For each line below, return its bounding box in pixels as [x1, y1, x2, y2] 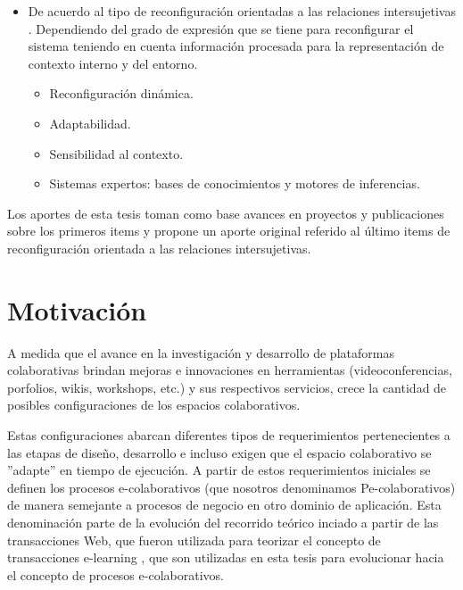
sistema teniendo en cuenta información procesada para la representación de [28, 37, 444, 55]
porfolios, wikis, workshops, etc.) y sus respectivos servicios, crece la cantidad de [7, 378, 447, 396]
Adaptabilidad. [49, 113, 131, 132]
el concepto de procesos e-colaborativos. [7, 565, 224, 584]
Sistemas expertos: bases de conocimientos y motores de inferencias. [49, 174, 420, 193]
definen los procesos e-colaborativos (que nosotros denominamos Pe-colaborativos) [7, 478, 456, 496]
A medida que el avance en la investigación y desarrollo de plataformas [7, 343, 394, 361]
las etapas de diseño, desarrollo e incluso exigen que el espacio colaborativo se [7, 443, 432, 461]
